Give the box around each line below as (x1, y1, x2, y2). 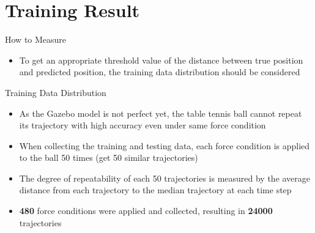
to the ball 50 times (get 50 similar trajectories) (19, 151, 198, 164)
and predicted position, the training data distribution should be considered (19, 65, 300, 78)
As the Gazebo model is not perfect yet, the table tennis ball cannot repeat (19, 106, 302, 119)
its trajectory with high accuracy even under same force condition (19, 119, 266, 131)
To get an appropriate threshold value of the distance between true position (19, 53, 303, 66)
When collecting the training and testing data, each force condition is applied (19, 139, 310, 152)
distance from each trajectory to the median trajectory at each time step (19, 183, 292, 196)
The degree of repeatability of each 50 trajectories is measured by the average (19, 171, 311, 184)
